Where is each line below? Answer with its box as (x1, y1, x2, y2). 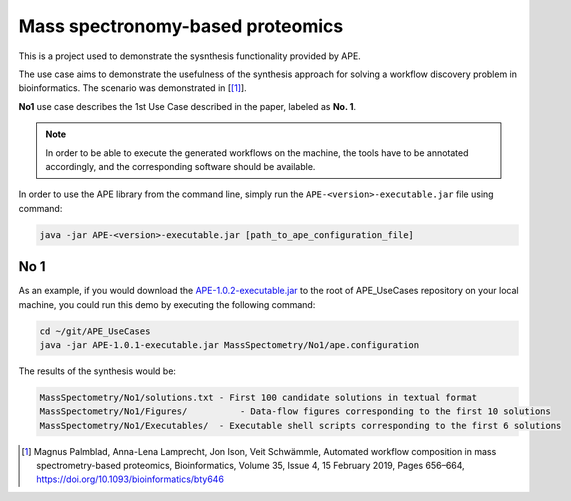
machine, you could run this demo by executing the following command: (18, 298, 316, 310)
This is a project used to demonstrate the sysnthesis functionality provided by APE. (18, 50, 362, 62)
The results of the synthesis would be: (18, 365, 177, 377)
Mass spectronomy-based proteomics (18, 15, 344, 37)
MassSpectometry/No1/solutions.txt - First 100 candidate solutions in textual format (39, 391, 478, 403)
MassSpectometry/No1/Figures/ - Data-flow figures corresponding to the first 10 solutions (39, 406, 552, 417)
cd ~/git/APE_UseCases (39, 325, 151, 337)
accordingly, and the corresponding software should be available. (45, 160, 316, 172)
